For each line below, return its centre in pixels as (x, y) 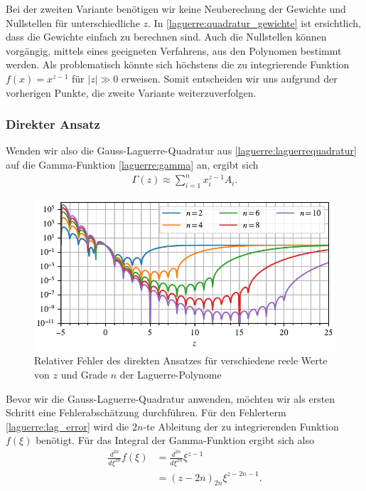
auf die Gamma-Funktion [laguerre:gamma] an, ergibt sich (132, 164)
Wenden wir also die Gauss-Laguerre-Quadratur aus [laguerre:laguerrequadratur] (181, 151)
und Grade (84, 375)
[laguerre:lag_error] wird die (68, 426)
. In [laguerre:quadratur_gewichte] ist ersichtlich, (254, 22)
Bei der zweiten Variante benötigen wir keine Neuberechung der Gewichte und (176, 9)
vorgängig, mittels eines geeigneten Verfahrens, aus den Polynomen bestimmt (174, 50)
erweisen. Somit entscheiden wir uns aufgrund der (229, 78)
